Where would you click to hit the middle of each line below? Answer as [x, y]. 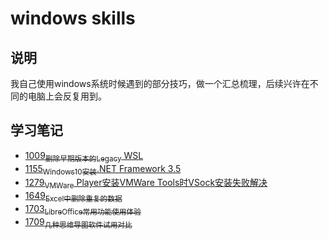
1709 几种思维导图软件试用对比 [78, 222]
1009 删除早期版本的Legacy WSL [84, 156]
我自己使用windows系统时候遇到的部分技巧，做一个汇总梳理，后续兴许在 [160, 83]
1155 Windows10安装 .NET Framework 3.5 [103, 169]
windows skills [73, 18]
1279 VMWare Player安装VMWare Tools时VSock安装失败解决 [146, 184]
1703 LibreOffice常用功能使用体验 [83, 210]
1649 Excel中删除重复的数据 [73, 197]
